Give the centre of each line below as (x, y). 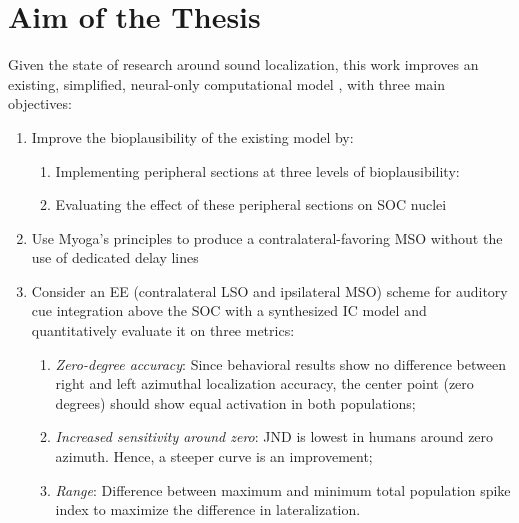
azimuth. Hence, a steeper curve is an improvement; (214, 456)
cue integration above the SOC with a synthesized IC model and (229, 310)
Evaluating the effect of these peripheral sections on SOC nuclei (251, 204)
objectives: (40, 103)
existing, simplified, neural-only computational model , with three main (227, 83)
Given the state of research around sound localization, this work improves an (243, 64)
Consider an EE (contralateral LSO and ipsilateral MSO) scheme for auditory (269, 290)
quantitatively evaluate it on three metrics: (163, 330)
